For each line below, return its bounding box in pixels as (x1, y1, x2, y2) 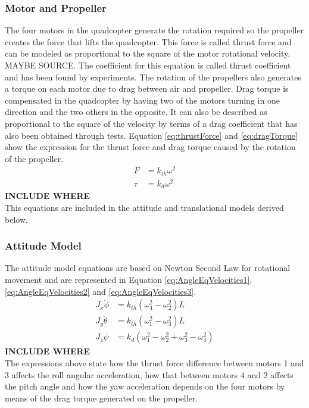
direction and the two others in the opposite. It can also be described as (5, 105, 267, 118)
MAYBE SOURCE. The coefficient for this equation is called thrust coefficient (5, 59, 291, 71)
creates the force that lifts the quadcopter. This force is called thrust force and (5, 35, 292, 48)
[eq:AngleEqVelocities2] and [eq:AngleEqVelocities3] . (5, 285, 196, 297)
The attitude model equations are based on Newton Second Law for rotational (5, 261, 291, 274)
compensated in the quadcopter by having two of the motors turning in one (5, 94, 280, 106)
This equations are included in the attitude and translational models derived (5, 201, 284, 214)
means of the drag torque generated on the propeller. (5, 391, 198, 404)
